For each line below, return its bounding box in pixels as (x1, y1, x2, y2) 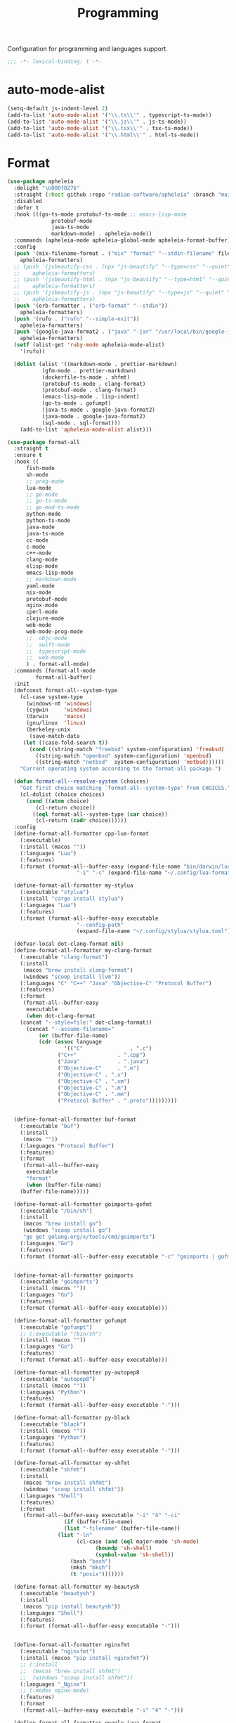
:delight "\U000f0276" (13, 185, 80, 192)
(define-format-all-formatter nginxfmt (13, 1641, 131, 1649)
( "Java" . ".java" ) (57, 1058, 150, 1065)
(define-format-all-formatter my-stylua (13, 882, 133, 890)
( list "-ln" (57, 1532, 93, 1539)
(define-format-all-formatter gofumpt (13, 1317, 128, 1324)
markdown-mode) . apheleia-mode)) (51, 230, 152, 238)
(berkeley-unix (25, 726, 71, 734)
